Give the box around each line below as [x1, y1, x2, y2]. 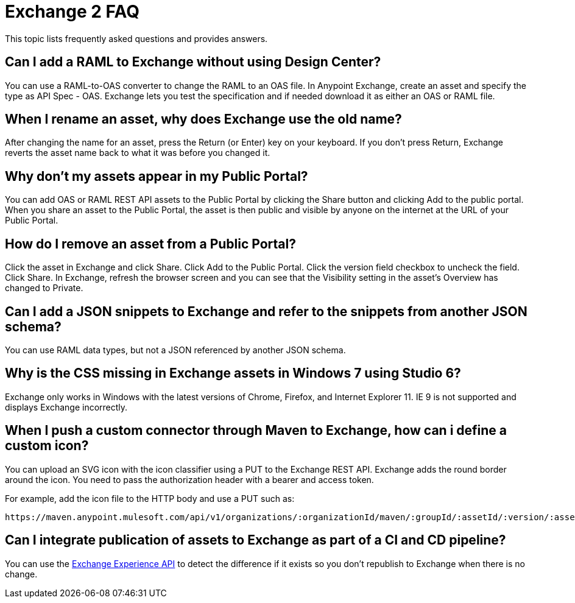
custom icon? [5, 438, 89, 454]
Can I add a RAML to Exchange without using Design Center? [5, 54, 381, 70]
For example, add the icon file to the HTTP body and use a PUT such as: [5, 493, 295, 504]
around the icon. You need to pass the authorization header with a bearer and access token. [5, 474, 374, 485]
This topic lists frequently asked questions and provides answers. [5, 33, 268, 44]
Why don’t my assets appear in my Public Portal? [5, 168, 308, 184]
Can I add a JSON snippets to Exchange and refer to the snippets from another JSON [5, 303, 527, 319]
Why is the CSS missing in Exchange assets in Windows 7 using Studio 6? [5, 365, 461, 381]
